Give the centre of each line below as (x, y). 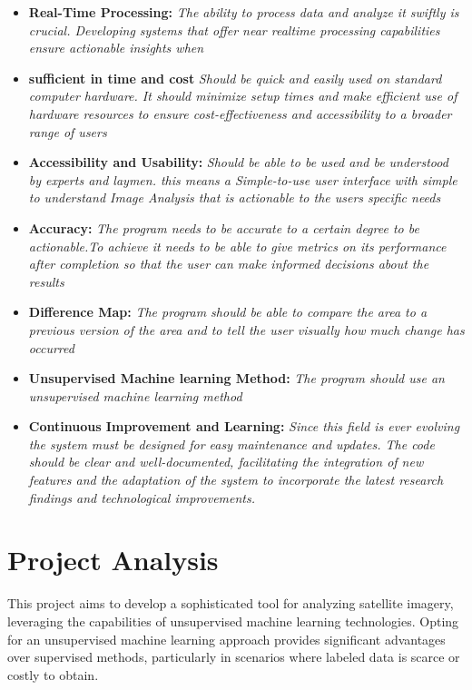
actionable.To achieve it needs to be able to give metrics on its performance (237, 246)
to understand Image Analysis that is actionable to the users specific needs (235, 197)
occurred (51, 347)
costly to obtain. (53, 674)
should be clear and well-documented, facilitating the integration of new (226, 462)
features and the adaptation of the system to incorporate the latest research (236, 480)
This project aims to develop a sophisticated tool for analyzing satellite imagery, (231, 603)
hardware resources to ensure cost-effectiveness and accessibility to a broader (240, 113)
